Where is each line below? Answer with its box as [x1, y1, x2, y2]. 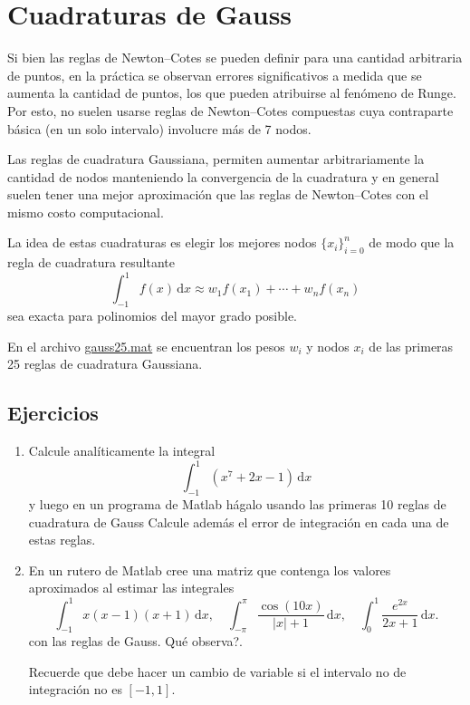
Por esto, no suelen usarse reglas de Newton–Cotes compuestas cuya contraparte [7, 101, 454, 120]
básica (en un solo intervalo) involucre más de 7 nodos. [7, 119, 312, 138]
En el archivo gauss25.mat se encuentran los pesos [7, 336, 285, 355]
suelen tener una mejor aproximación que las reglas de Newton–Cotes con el [7, 185, 429, 204]
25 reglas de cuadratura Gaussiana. [7, 354, 203, 373]
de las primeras [369, 336, 454, 355]
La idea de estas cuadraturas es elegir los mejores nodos [7, 233, 317, 252]
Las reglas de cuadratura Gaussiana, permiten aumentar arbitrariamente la [7, 150, 425, 169]
